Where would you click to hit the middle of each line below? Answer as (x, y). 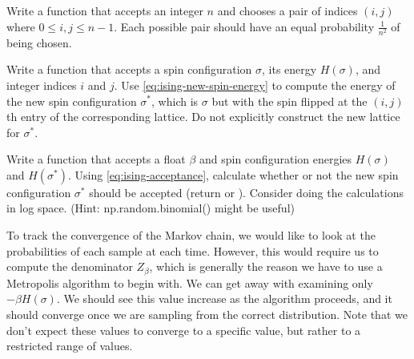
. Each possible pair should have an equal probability (244, 26)
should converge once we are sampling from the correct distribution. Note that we (207, 314)
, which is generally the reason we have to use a (266, 266)
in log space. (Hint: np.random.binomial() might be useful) (151, 208)
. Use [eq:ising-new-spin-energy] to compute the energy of (255, 85)
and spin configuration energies (276, 159)
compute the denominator (70, 266)
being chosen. (39, 42)
